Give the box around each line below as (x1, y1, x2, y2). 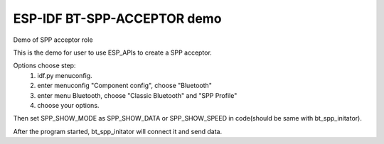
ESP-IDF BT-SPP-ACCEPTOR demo (13, 11, 222, 26)
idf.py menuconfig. (37, 71, 92, 79)
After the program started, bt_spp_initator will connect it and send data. (13, 127, 223, 135)
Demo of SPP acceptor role (13, 35, 93, 44)
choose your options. (37, 101, 100, 109)
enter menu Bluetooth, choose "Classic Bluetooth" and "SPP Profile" (37, 91, 238, 99)
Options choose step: (13, 61, 76, 70)
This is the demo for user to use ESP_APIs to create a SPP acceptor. (13, 48, 213, 57)
